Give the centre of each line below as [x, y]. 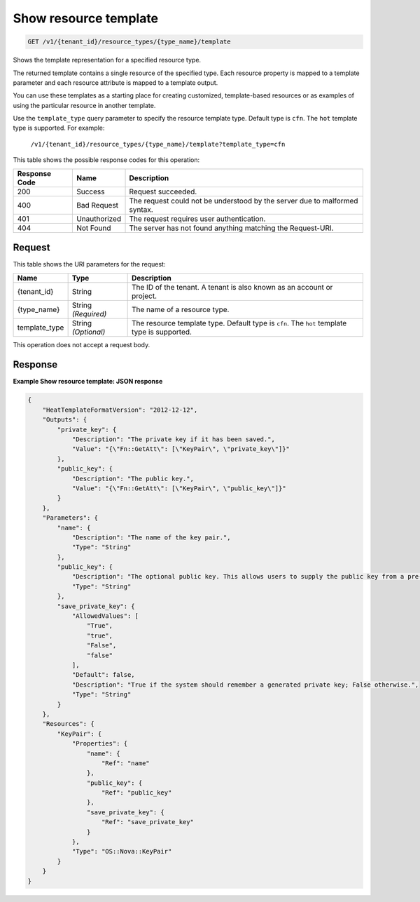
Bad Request [97, 205]
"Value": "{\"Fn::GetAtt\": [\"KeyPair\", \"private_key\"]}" [181, 449]
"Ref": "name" [126, 763]
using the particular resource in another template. [84, 105]
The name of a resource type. [180, 309]
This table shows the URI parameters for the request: [89, 264]
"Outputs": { [65, 420]
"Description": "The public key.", [133, 478]
